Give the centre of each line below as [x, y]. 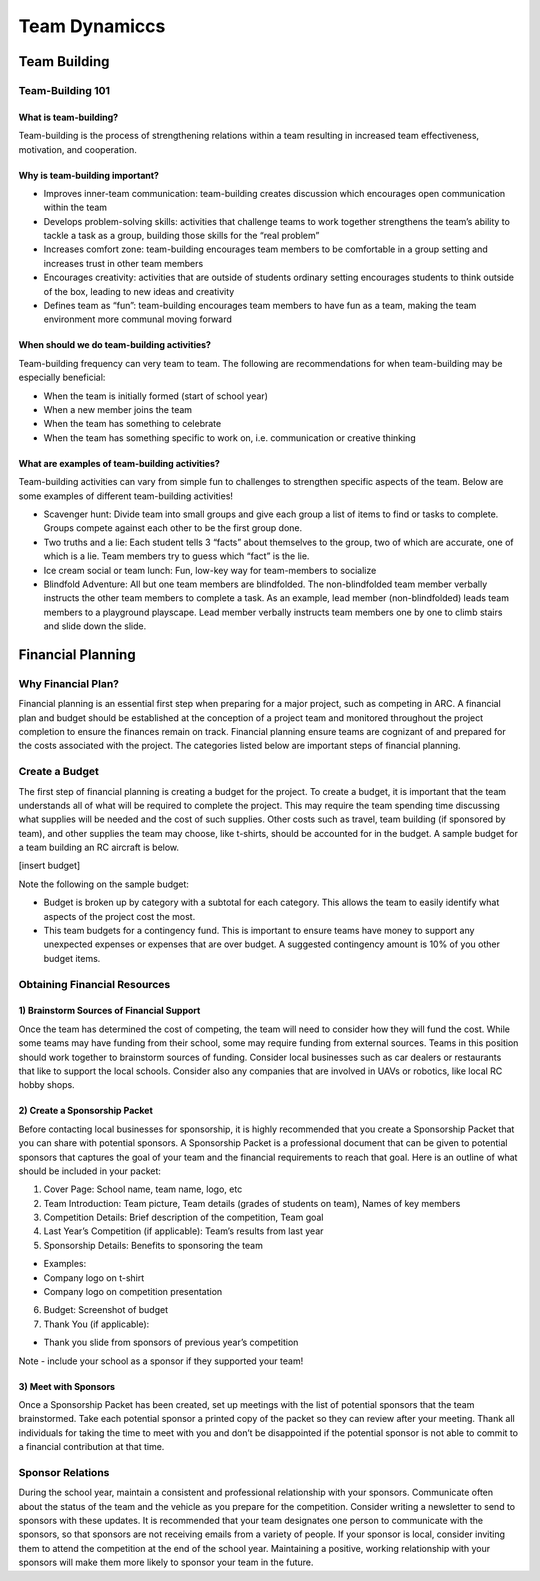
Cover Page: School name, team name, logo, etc [143, 1189]
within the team [75, 207]
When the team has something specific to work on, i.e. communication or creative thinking [229, 437]
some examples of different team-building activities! [126, 496]
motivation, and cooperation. [77, 149]
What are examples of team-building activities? [119, 463]
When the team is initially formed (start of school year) [156, 396]
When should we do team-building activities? [115, 345]
